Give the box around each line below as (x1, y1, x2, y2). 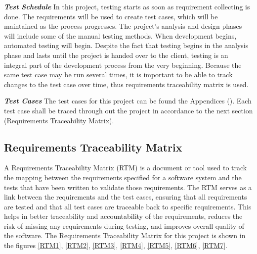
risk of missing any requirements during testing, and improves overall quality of (4, 220, 245, 231)
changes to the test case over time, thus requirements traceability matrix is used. (4, 79, 249, 89)
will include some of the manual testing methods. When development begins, (4, 30, 237, 41)
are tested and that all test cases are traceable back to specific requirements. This (4, 201, 252, 211)
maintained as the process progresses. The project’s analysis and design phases (4, 21, 242, 31)
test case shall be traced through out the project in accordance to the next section (4, 105, 253, 115)
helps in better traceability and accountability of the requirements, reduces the (4, 211, 243, 221)
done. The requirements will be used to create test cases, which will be (4, 11, 218, 21)
